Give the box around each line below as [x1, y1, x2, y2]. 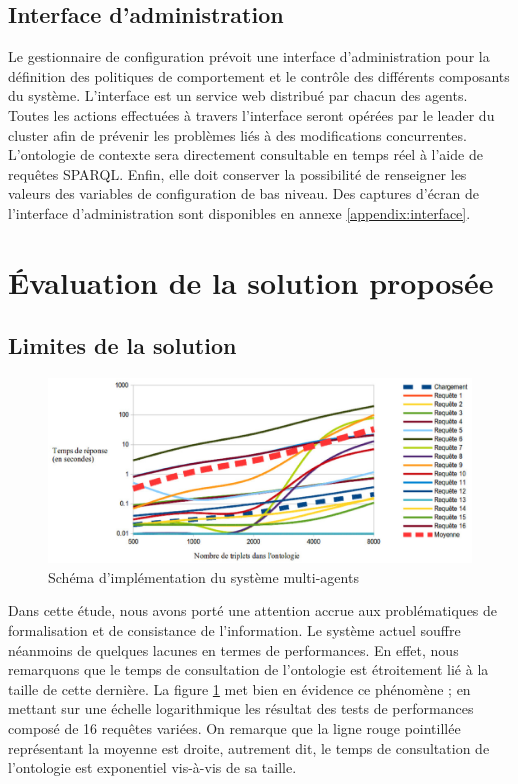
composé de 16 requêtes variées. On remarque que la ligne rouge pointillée [8, 717, 461, 738]
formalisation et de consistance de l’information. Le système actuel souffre [8, 619, 461, 640]
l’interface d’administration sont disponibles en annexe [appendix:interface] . [8, 202, 471, 223]
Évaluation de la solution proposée [8, 261, 494, 302]
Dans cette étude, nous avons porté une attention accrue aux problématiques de [8, 600, 498, 621]
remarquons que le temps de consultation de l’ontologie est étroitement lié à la [8, 659, 489, 680]
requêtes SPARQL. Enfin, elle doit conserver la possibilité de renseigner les [8, 163, 467, 184]
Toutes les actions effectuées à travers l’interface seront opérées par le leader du [8, 104, 495, 125]
